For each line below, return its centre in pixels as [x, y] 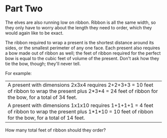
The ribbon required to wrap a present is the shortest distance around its [80, 42]
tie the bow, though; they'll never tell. [43, 64]
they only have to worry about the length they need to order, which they [79, 27]
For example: [19, 73]
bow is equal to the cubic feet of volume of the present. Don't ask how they [82, 58]
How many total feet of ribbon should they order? [55, 130]
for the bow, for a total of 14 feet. [46, 118]
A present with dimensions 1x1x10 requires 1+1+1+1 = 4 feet [81, 105]
